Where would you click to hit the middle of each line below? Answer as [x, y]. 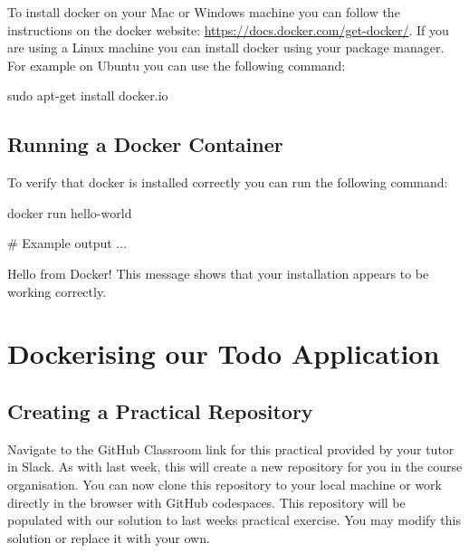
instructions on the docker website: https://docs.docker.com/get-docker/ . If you [228, 29]
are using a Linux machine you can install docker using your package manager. [226, 48]
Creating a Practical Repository [160, 410]
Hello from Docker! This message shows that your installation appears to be [218, 273]
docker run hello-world [70, 212]
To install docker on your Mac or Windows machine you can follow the [204, 12]
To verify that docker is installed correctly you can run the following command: [228, 182]
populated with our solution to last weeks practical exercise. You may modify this [234, 520]
